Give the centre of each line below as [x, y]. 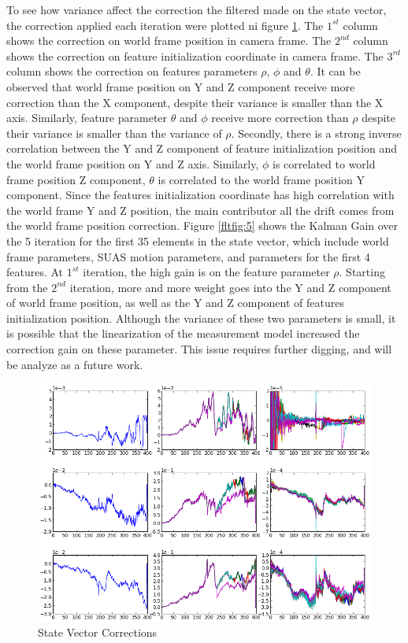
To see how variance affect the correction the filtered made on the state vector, [197, 9]
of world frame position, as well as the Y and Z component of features [175, 303]
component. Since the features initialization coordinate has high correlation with [200, 195]
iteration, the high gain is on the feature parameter [206, 272]
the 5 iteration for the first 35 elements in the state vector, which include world [198, 240]
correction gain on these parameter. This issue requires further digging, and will [199, 349]
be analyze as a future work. [75, 364]
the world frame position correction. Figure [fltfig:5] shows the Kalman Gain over [202, 225]
